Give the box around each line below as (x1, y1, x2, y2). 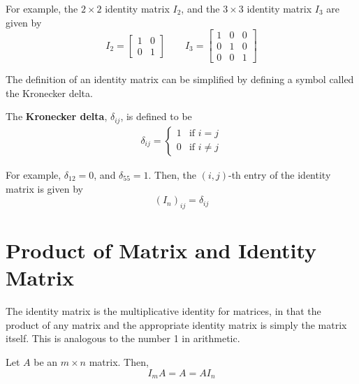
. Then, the (148, 167, 197, 182)
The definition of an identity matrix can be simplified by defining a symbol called (6, 72, 354, 87)
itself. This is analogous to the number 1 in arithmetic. (6, 331, 240, 346)
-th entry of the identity (228, 167, 331, 182)
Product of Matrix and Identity (6, 236, 317, 265)
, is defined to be (120, 109, 192, 124)
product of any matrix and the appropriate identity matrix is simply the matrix (6, 317, 347, 332)
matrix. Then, (89, 355, 149, 369)
